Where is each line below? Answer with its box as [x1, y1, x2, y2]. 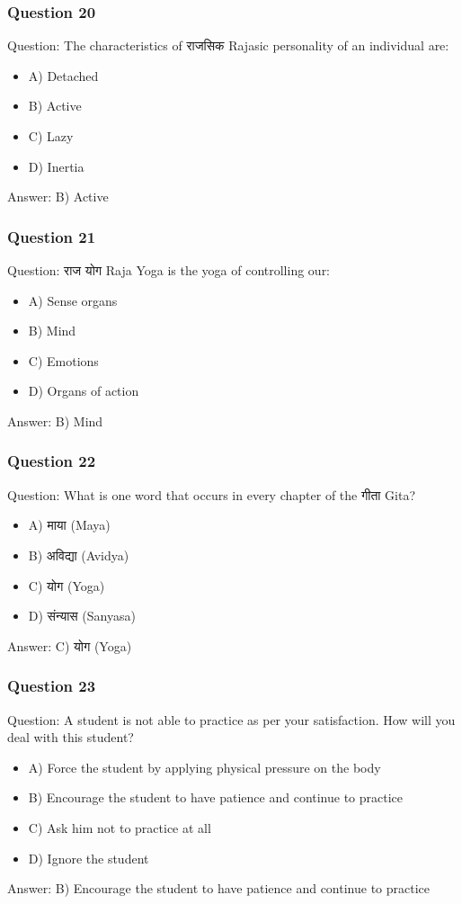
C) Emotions [28, 351, 99, 370]
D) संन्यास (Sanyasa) [28, 606, 136, 625]
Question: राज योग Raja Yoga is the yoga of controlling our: [7, 261, 331, 279]
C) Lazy [28, 127, 74, 145]
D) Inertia [28, 157, 84, 175]
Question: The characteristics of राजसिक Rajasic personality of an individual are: [7, 36, 449, 55]
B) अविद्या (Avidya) [28, 545, 129, 564]
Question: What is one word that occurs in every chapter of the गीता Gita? [7, 485, 416, 504]
